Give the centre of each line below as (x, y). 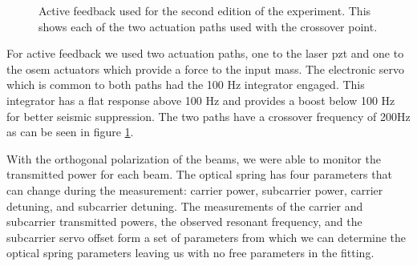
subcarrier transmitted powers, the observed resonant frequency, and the (184, 222)
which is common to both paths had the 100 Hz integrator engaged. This (186, 85)
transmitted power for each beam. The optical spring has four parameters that (199, 174)
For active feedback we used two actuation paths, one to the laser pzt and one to (205, 53)
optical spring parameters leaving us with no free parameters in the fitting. (190, 253)
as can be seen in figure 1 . (70, 132)
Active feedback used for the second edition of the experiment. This (205, 10)
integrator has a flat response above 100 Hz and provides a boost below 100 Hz (201, 100)
